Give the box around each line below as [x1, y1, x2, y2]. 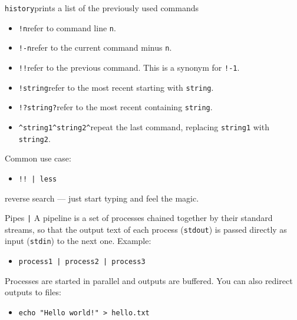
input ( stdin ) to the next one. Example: [5, 235, 151, 247]
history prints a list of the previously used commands [5, 2, 199, 14]
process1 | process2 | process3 [18, 258, 146, 266]
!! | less [18, 174, 57, 183]
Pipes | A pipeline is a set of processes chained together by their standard [5, 212, 273, 224]
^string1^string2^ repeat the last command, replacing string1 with [18, 120, 269, 133]
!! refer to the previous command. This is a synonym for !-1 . [18, 61, 240, 73]
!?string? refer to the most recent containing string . [18, 101, 213, 113]
